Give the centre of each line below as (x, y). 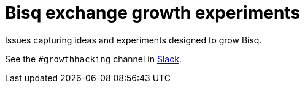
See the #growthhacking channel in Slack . (93, 59)
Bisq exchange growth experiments (153, 13)
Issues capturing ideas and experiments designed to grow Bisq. (133, 40)
